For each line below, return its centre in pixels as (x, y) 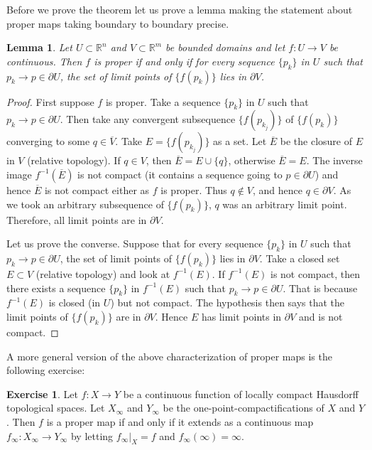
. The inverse (334, 160)
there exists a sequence (56, 288)
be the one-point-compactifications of (244, 408)
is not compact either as (97, 189)
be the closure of (316, 141)
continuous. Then (44, 61)
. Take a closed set (300, 258)
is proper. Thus (194, 189)
